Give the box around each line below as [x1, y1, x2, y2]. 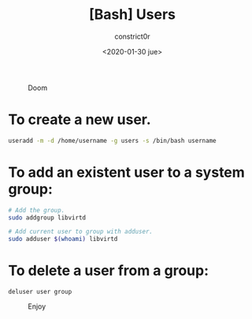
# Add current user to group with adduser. [8, 227, 154, 236]
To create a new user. [8, 111, 151, 129]
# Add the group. [8, 206, 65, 214]
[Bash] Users [89, 6, 176, 24]
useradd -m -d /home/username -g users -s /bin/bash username [8, 137, 217, 144]
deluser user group [8, 288, 72, 296]
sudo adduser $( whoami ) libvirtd [8, 235, 118, 243]
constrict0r [113, 32, 151, 41]
